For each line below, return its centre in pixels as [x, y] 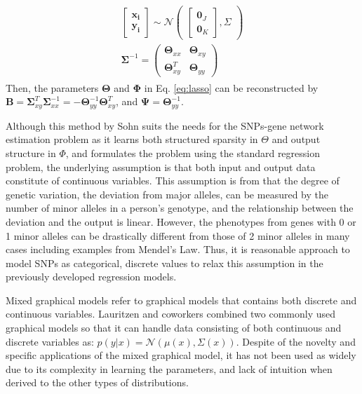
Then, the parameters [52, 87]
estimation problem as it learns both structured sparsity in [132, 139]
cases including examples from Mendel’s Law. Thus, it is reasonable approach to [178, 249]
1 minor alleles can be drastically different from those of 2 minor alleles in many [178, 235]
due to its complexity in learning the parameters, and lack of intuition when [169, 368]
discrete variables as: [50, 341]
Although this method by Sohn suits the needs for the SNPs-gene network [165, 125]
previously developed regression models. [91, 277]
